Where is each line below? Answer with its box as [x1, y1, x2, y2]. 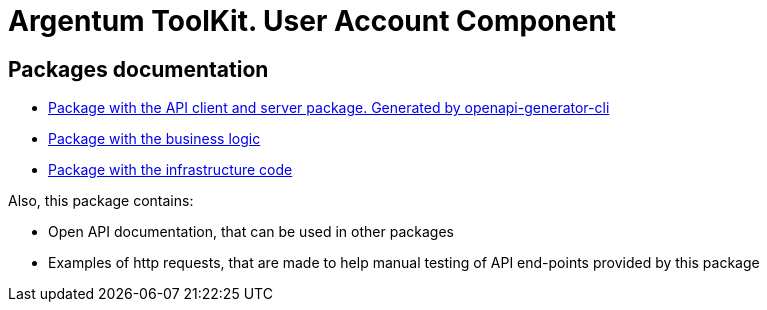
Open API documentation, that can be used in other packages [48, 223, 454, 241]
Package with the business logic [48, 130, 261, 148]
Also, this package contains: [8, 192, 194, 210]
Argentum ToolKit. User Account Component [8, 4, 617, 38]
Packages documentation [8, 56, 269, 82]
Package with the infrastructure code [48, 161, 293, 179]
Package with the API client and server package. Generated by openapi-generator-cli [48, 99, 610, 117]
